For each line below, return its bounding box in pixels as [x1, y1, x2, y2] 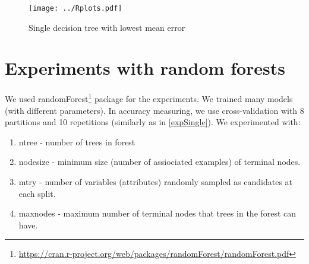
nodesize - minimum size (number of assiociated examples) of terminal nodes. [18, 155, 301, 168]
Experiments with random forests [5, 56, 286, 80]
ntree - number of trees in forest [18, 135, 135, 148]
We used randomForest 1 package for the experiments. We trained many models [5, 91, 293, 105]
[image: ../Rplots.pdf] [29, 4, 122, 12]
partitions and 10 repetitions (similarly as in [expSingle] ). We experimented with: [5, 116, 301, 128]
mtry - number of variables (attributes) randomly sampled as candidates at [18, 176, 293, 187]
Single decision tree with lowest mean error [29, 21, 185, 33]
